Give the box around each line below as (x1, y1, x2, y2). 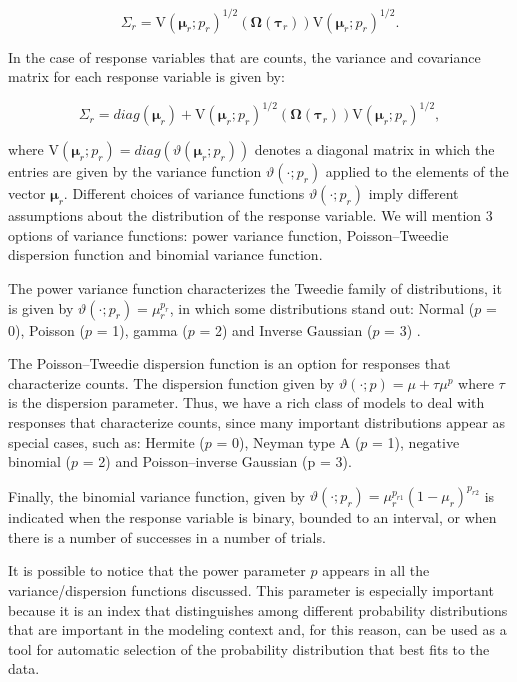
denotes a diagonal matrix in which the (254, 139, 495, 160)
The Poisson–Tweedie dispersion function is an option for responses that (8, 353, 451, 374)
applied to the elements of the (325, 161, 509, 182)
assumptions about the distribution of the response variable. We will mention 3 (8, 205, 493, 226)
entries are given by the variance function (8, 161, 262, 182)
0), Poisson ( (8, 319, 85, 340)
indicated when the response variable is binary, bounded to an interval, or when (8, 507, 497, 528)
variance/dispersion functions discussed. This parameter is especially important (8, 580, 494, 600)
